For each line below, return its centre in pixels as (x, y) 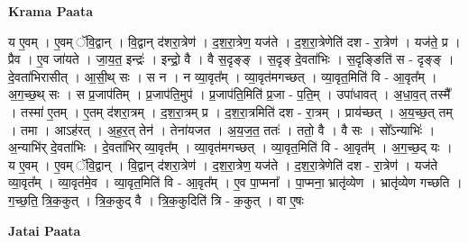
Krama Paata (50, 11)
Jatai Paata (45, 230)
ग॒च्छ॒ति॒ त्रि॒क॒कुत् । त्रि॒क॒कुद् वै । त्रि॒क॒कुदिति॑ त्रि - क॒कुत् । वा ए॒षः (156, 199)
